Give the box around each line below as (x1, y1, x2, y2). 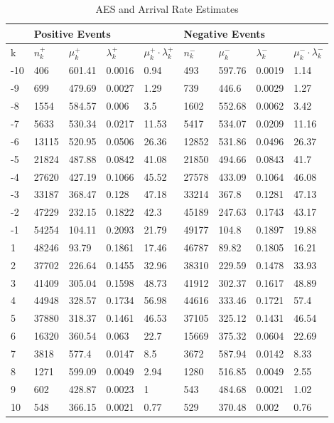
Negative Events (183, 26, 265, 41)
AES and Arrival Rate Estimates (95, 1, 239, 16)
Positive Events (33, 26, 111, 41)
